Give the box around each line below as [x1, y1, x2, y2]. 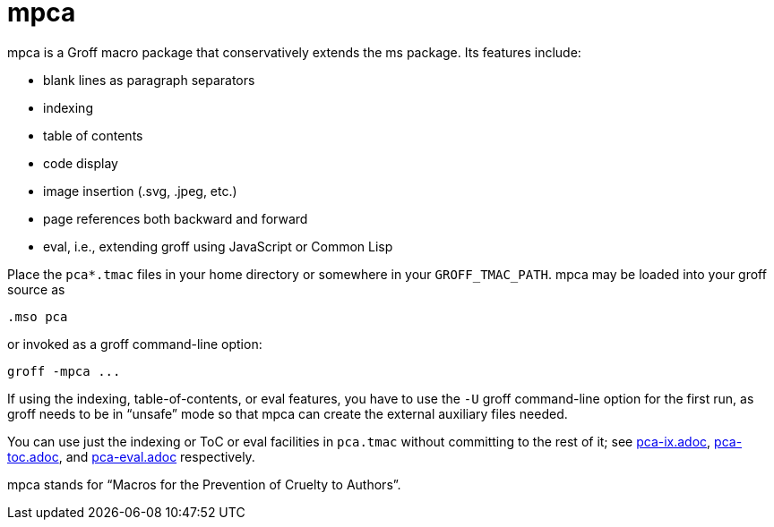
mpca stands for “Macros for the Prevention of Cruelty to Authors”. [7, 476, 401, 492]
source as [7, 281, 65, 297]
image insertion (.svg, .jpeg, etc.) [43, 183, 237, 199]
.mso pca [7, 309, 68, 324]
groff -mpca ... [7, 363, 121, 378]
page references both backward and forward [43, 210, 308, 226]
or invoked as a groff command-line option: [7, 336, 262, 352]
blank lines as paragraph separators [43, 72, 255, 88]
